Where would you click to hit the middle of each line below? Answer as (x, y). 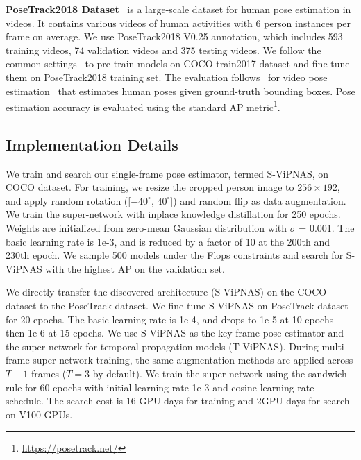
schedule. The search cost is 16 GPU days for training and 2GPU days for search (178, 401)
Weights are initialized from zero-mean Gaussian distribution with (146, 227)
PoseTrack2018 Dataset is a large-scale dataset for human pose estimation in (178, 9)
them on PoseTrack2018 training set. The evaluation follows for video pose (167, 77)
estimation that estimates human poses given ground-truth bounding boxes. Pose (180, 91)
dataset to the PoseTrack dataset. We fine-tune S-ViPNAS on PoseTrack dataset (177, 305)
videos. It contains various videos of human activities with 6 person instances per (178, 23)
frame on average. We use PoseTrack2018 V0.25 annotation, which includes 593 (174, 36)
